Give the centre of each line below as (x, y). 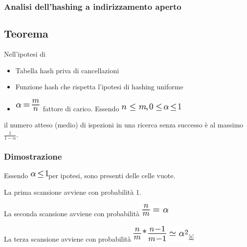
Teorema (26, 33)
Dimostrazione (33, 156)
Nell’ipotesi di (25, 54)
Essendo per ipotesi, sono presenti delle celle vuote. (90, 175)
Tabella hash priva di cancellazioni (67, 70)
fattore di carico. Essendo (81, 108)
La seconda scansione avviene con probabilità (72, 214)
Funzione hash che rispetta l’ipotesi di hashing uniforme (99, 87)
